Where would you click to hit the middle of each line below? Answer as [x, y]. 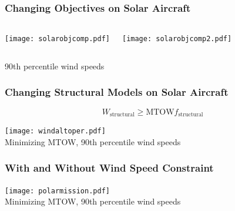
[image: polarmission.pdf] [57, 191]
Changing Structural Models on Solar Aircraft [117, 92]
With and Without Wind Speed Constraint [109, 168]
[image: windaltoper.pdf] [55, 131]
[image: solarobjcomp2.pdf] [177, 39]
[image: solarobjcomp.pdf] [57, 39]
